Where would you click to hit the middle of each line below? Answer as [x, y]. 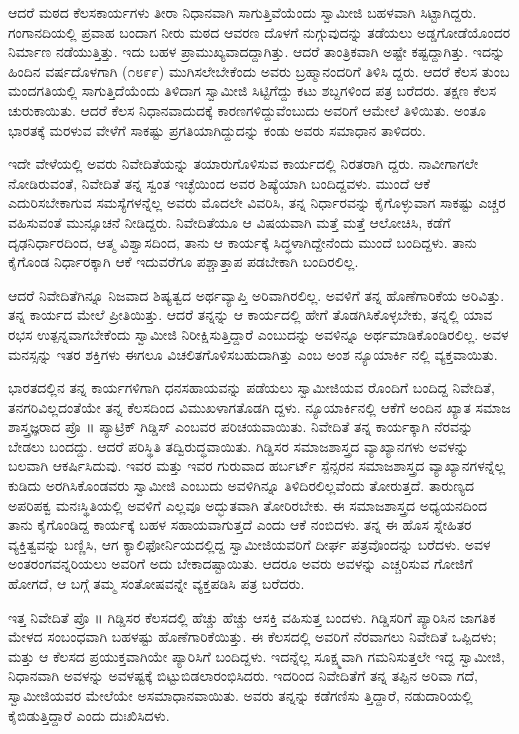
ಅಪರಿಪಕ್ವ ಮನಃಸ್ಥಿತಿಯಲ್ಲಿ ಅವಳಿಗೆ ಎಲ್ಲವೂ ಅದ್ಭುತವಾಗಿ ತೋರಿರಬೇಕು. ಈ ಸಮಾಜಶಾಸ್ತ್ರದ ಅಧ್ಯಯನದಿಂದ [247, 504]
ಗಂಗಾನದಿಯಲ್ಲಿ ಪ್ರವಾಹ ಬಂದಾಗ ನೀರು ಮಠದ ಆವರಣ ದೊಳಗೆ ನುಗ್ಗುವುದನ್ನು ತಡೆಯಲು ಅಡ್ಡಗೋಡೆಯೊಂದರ [259, 31]
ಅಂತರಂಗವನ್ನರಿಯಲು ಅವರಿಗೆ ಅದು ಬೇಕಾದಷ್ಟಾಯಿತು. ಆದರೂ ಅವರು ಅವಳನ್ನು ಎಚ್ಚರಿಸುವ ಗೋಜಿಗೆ [240, 563]
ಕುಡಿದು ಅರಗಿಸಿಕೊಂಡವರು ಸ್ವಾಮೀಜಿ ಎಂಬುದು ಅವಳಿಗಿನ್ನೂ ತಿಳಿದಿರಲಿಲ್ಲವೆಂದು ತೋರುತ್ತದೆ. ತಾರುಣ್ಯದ [241, 485]
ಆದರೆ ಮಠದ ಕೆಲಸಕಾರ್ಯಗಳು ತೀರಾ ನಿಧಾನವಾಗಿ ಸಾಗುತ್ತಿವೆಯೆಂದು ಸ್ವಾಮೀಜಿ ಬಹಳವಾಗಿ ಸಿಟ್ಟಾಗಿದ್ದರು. [242, 12]
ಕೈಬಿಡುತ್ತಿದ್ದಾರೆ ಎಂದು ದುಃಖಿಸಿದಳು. [89, 714]
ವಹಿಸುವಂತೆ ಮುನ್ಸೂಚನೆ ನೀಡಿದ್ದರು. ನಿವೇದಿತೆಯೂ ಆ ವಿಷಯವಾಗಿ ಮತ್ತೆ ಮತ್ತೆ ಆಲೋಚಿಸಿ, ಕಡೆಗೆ [229, 221]
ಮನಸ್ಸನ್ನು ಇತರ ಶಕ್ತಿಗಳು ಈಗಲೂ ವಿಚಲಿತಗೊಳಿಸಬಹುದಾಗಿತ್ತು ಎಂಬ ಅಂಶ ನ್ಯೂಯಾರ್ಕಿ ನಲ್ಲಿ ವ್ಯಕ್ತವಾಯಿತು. [253, 353]
